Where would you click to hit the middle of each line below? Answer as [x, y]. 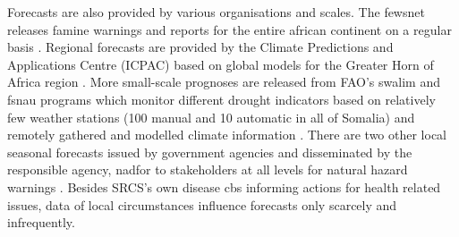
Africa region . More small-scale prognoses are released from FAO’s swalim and [224, 82]
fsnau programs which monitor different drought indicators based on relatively [221, 99]
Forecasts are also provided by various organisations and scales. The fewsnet [216, 12]
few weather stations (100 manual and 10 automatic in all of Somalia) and [211, 117]
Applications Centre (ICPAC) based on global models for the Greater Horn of [221, 64]
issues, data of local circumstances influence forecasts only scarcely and [202, 204]
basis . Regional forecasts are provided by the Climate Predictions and [200, 47]
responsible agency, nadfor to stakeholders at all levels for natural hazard [208, 169]
